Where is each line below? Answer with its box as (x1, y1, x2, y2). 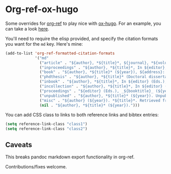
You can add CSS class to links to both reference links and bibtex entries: (5, 112, 159, 118)
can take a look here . (5, 25, 49, 31)
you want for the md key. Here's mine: (5, 41, 83, 47)
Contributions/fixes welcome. (5, 164, 67, 169)
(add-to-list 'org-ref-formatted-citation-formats (5, 51, 115, 56)
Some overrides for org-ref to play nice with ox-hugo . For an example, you (5, 20, 161, 26)
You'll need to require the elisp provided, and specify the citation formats (5, 36, 158, 42)
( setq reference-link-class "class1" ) (5, 122, 88, 127)
